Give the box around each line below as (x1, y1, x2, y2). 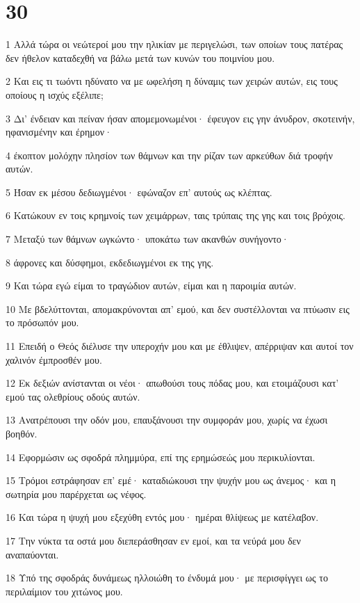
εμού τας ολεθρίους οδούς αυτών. (6, 389, 140, 403)
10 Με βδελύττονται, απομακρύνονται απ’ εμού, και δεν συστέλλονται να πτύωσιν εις (6, 301, 350, 316)
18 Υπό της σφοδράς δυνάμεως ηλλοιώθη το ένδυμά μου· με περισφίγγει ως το (6, 570, 328, 585)
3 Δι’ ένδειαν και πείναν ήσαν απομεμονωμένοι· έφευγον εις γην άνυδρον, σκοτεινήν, (6, 111, 355, 125)
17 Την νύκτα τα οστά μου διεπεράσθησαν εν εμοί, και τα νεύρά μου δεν (6, 533, 301, 547)
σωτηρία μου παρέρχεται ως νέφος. (6, 486, 147, 501)
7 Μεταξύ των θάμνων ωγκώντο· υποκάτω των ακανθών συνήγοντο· (6, 232, 289, 246)
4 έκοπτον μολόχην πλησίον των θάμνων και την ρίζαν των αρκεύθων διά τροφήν (6, 147, 333, 162)
